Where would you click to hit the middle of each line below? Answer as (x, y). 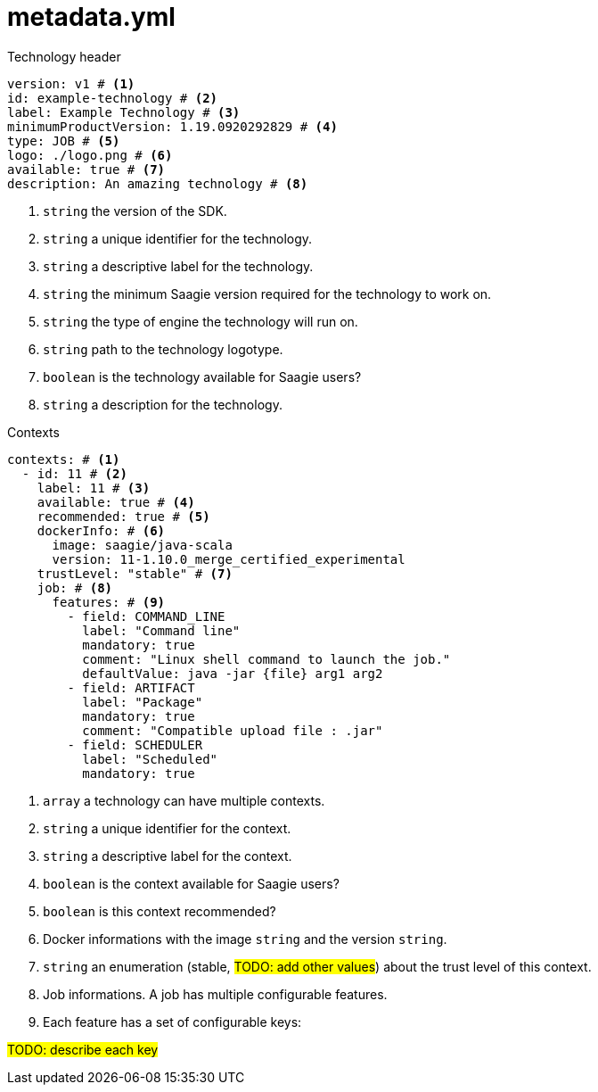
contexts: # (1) (64, 459)
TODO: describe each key (83, 1049)
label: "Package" (143, 702)
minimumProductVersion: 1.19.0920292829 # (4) (172, 126)
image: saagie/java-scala (142, 545)
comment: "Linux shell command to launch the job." (266, 659)
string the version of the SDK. (135, 211)
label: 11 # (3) (94, 488)
